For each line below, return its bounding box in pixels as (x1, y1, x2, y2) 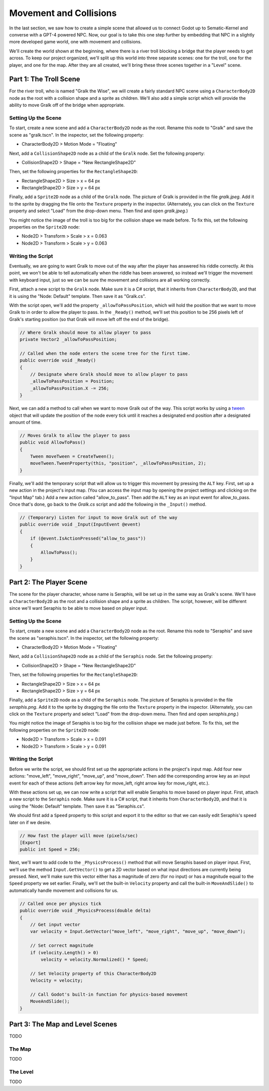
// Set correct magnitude (30, 943, 94, 948)
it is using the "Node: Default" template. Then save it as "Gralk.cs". (9, 293, 146, 299)
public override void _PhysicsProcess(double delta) (19, 908, 151, 913)
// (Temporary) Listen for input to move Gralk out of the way (19, 515, 178, 521)
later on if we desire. (9, 819, 52, 825)
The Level (9, 1069, 34, 1076)
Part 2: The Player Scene (9, 578, 88, 586)
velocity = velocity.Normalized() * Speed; (40, 956, 149, 962)
